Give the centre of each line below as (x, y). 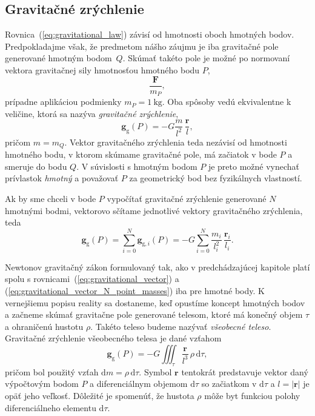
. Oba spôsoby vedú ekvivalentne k (227, 102)
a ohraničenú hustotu (44, 326)
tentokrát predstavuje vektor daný (245, 371)
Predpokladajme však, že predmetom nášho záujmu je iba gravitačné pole (142, 46)
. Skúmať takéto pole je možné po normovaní (206, 58)
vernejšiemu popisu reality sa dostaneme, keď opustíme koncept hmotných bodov (155, 302)
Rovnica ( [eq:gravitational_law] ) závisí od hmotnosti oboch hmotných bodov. (150, 34)
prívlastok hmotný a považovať (62, 178)
